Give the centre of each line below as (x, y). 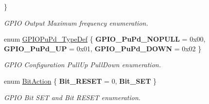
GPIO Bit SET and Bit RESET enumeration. (72, 97)
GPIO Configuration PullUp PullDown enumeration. (82, 65)
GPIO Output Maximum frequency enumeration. (76, 22)
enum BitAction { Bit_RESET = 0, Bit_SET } (80, 81)
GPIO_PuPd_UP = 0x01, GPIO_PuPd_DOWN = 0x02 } (103, 48)
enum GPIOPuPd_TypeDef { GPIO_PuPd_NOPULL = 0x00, (105, 39)
